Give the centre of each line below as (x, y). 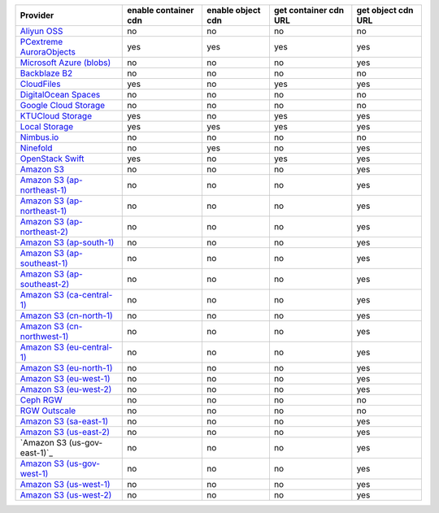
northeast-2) (44, 232)
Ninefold (36, 148)
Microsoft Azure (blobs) (65, 63)
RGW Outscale (48, 411)
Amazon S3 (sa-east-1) (64, 421)
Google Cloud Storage (63, 105)
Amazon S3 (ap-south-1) (67, 242)
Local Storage (47, 126)
